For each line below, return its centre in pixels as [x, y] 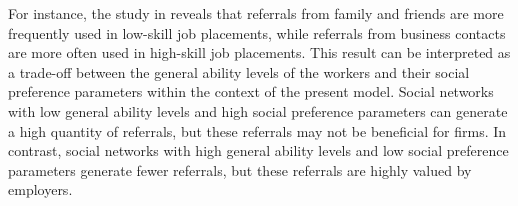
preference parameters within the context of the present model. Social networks [251, 91]
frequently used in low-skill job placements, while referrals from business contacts [257, 32]
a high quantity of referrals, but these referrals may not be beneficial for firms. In [257, 130]
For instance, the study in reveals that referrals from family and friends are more [256, 13]
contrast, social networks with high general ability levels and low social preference [258, 150]
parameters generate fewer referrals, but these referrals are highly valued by [240, 169]
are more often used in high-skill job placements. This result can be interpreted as [259, 52]
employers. [40, 189]
